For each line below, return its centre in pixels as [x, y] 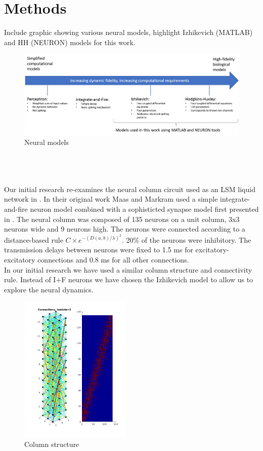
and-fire [16, 209]
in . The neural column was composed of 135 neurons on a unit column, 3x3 [122, 219]
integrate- [235, 199]
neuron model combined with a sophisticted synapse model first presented [144, 209]
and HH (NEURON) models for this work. [70, 42]
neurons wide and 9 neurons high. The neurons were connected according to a [125, 229]
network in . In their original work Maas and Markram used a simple [111, 199]
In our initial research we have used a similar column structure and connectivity [128, 269]
